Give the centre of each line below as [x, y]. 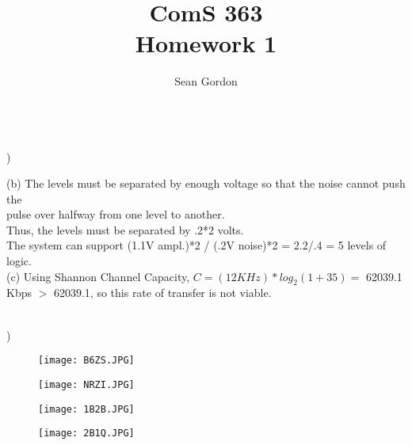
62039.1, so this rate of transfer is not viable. [162, 293]
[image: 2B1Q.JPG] [86, 434]
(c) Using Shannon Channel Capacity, [98, 276]
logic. [19, 261]
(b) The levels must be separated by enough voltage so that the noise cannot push [206, 183]
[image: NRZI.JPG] [86, 384]
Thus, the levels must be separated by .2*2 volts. [125, 229]
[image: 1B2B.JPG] [86, 409]
